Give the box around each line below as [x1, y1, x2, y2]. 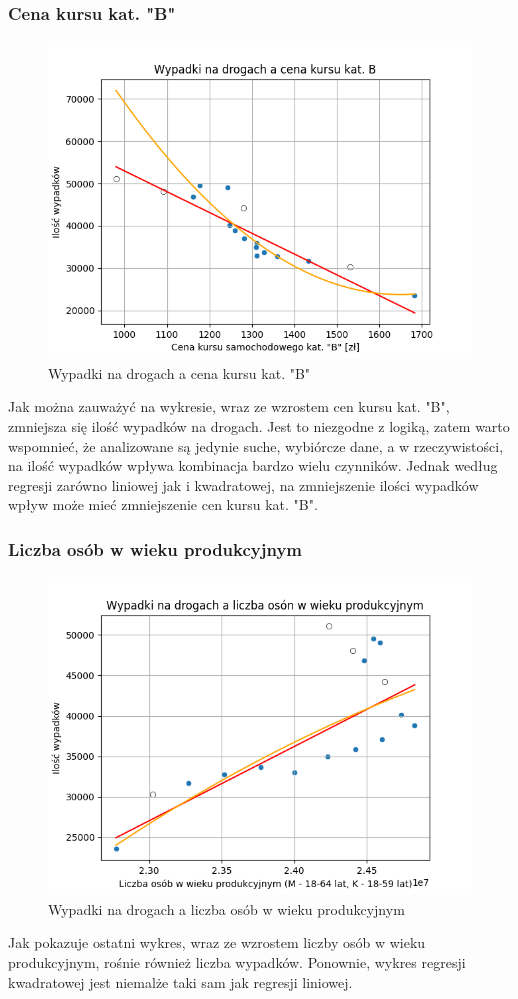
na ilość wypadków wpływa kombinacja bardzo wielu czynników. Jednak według [8, 455, 498, 476]
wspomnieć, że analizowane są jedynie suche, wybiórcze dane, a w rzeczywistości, [8, 435, 504, 456]
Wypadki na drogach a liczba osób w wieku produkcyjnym [48, 898, 405, 919]
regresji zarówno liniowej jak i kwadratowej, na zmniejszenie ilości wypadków [8, 474, 479, 495]
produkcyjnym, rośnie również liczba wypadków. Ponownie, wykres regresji [8, 951, 466, 972]
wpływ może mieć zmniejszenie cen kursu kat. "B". [8, 494, 318, 515]
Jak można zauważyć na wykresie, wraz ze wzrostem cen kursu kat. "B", [8, 396, 450, 417]
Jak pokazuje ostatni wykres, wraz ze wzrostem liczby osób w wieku [8, 932, 426, 953]
